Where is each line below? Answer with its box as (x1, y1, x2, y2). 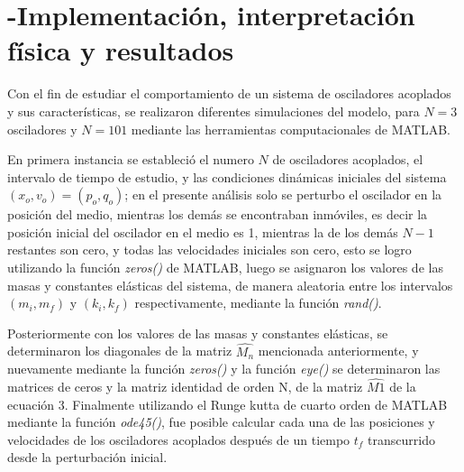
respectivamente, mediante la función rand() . (134, 293, 382, 312)
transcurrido (368, 430, 435, 449)
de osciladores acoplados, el (272, 150, 423, 169)
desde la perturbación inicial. (7, 448, 168, 467)
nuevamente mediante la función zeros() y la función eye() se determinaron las (7, 359, 441, 378)
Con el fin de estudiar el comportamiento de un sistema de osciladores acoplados (7, 84, 451, 103)
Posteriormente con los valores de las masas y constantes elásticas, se (7, 323, 388, 342)
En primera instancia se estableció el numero (7, 150, 254, 169)
